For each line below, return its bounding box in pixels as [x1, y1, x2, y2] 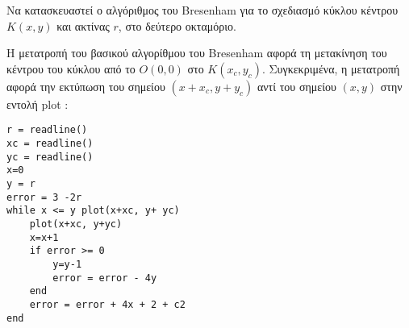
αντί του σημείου [257, 77, 336, 94]
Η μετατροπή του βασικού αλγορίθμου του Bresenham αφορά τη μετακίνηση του [6, 44, 387, 61]
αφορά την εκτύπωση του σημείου [6, 77, 165, 94]
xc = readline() [6, 138, 94, 150]
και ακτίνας [56, 17, 110, 34]
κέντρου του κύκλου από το [6, 60, 136, 77]
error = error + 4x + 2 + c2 [29, 298, 186, 310]
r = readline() [6, 124, 88, 136]
